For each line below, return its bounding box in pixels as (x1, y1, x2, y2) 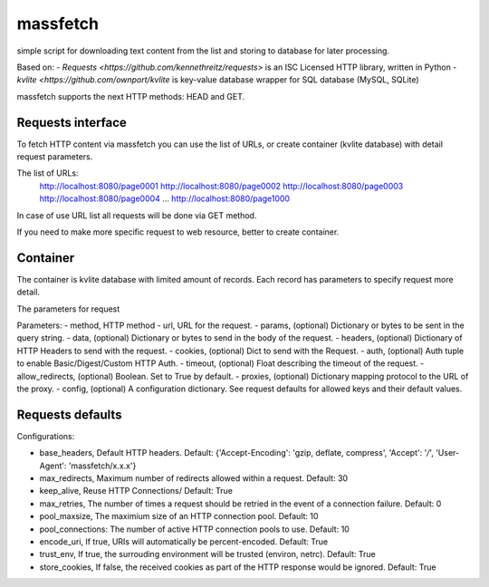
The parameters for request (16, 303, 120, 314)
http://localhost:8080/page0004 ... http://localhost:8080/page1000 (39, 193, 290, 204)
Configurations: (16, 430, 75, 441)
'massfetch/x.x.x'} (68, 460, 137, 471)
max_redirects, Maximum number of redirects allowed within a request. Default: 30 (39, 473, 349, 484)
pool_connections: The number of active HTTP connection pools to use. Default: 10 (39, 524, 350, 534)
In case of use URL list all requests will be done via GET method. (16, 209, 257, 221)
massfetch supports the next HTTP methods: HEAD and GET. (16, 91, 245, 101)
